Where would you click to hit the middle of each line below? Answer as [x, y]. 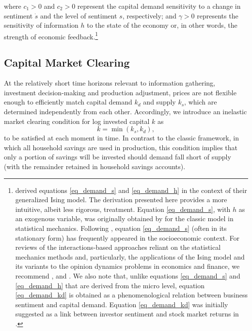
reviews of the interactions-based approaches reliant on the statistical [118, 247]
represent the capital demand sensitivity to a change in [159, 6]
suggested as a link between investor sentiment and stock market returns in [127, 314]
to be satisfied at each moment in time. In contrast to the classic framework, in [121, 138]
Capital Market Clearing [67, 62]
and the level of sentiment [79, 15]
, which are [201, 102]
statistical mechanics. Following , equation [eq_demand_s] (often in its [121, 228]
